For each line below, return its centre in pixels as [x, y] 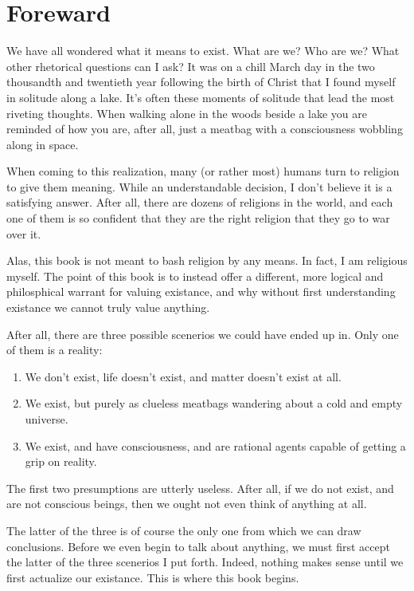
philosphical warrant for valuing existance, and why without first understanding [201, 292]
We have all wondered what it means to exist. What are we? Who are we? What [203, 51]
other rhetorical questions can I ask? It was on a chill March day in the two [191, 66]
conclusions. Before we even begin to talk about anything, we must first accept [198, 546]
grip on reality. [61, 461]
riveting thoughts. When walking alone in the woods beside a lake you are [187, 113]
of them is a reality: [55, 350]
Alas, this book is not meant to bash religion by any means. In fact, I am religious [207, 260]
